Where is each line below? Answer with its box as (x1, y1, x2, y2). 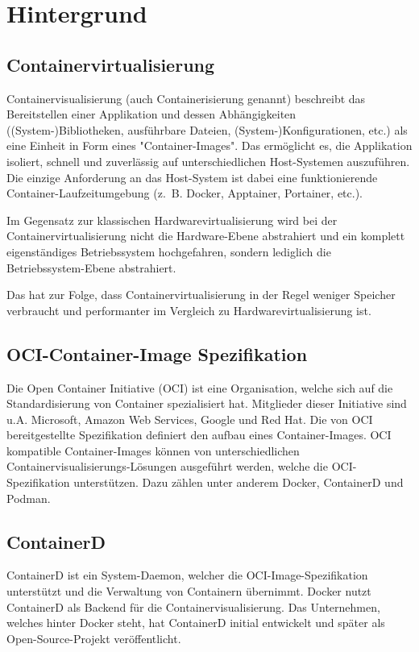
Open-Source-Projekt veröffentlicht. (6, 629, 181, 646)
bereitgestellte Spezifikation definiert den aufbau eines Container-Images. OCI (6, 426, 392, 443)
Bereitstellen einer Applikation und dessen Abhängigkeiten (6, 106, 297, 123)
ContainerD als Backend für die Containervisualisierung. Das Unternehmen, (6, 598, 380, 615)
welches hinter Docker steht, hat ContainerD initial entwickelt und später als (6, 614, 385, 631)
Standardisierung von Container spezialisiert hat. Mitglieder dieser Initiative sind (6, 395, 407, 412)
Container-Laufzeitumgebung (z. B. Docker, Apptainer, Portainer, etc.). (6, 185, 363, 201)
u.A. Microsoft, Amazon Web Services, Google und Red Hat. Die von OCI (6, 410, 373, 427)
